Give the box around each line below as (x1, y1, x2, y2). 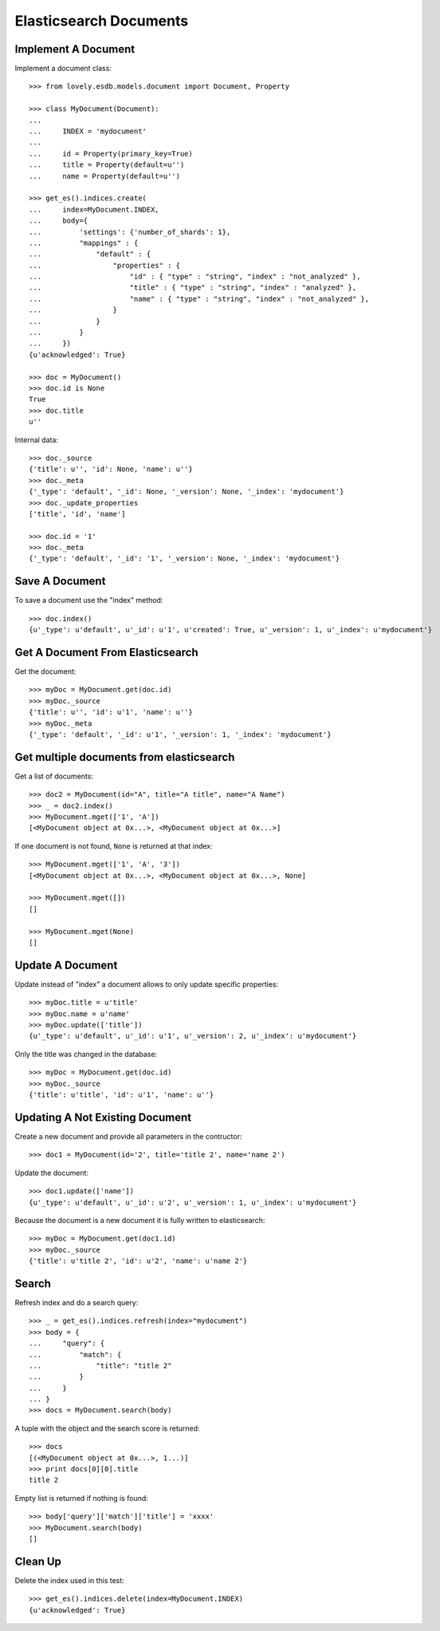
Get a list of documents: (14, 771, 93, 781)
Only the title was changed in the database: (14, 1049, 158, 1059)
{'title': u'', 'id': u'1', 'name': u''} (29, 707, 193, 717)
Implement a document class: (14, 64, 112, 73)
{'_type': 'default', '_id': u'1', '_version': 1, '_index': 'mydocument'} (29, 730, 332, 739)
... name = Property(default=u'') (29, 172, 181, 180)
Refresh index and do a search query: (14, 1297, 139, 1307)
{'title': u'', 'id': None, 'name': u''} (29, 465, 193, 474)
